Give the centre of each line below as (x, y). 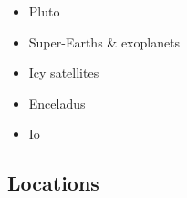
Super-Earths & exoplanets (104, 42)
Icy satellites (64, 73)
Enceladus (57, 103)
